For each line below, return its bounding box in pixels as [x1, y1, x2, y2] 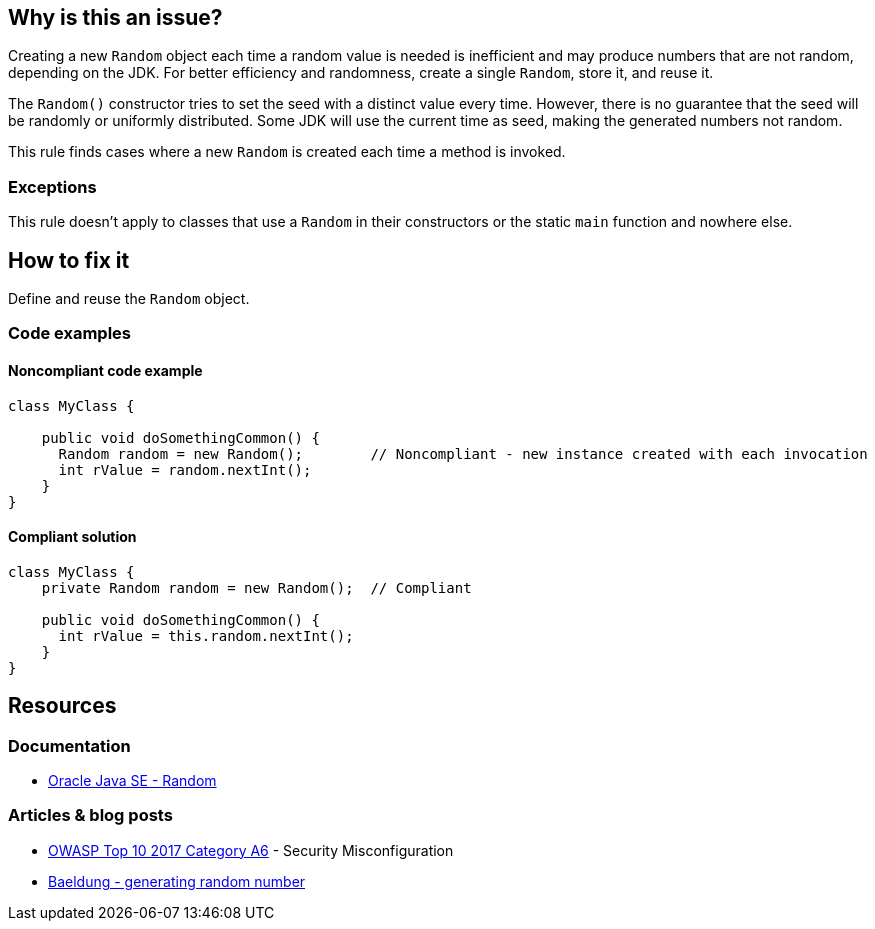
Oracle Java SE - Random [48, 772, 217, 790]
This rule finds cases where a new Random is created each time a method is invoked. [8, 143, 566, 161]
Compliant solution [8, 528, 137, 546]
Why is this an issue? [8, 5, 223, 30]
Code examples [8, 323, 132, 344]
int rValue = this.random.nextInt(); [58, 627, 354, 644]
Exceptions [8, 176, 97, 197]
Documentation [8, 735, 131, 756]
